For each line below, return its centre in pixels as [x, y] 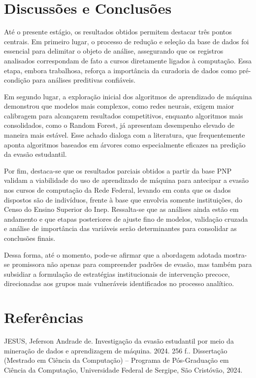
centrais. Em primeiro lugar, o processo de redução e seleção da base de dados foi [127, 41]
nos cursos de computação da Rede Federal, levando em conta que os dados [117, 190]
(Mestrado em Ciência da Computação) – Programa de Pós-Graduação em [116, 360]
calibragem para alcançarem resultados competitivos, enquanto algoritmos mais [124, 115]
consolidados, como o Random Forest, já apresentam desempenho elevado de [119, 125]
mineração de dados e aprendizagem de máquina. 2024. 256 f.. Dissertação [116, 350]
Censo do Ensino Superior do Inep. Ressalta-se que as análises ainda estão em [121, 209]
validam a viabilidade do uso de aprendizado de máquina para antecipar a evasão [126, 180]
